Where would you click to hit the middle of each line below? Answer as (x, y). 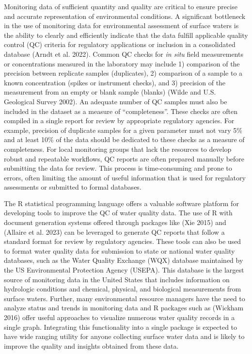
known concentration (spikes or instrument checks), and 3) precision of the (115, 82)
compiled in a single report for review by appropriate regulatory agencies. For (119, 121)
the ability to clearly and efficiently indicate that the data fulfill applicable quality (126, 35)
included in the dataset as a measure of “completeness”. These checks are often (121, 111)
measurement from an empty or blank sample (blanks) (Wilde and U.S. (110, 92)
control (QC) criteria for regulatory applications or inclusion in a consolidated (120, 44)
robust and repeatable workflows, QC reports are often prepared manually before (124, 158)
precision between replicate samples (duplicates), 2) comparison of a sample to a (123, 73)
